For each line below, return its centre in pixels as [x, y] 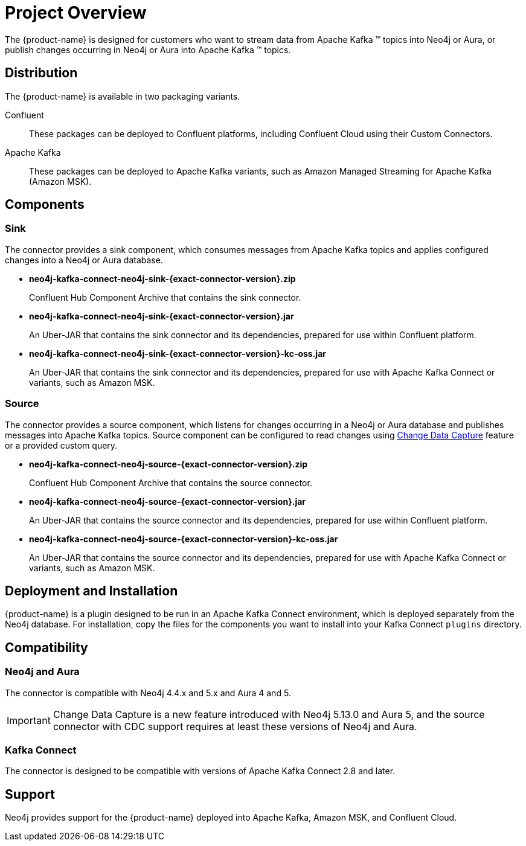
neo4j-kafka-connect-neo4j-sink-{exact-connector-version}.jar [162, 316]
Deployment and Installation [91, 591]
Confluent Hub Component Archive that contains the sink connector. [165, 297]
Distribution [41, 73]
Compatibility [47, 647]
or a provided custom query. [61, 445]
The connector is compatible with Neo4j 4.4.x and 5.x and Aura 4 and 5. [148, 693]
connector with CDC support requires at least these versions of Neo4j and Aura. [235, 726]
